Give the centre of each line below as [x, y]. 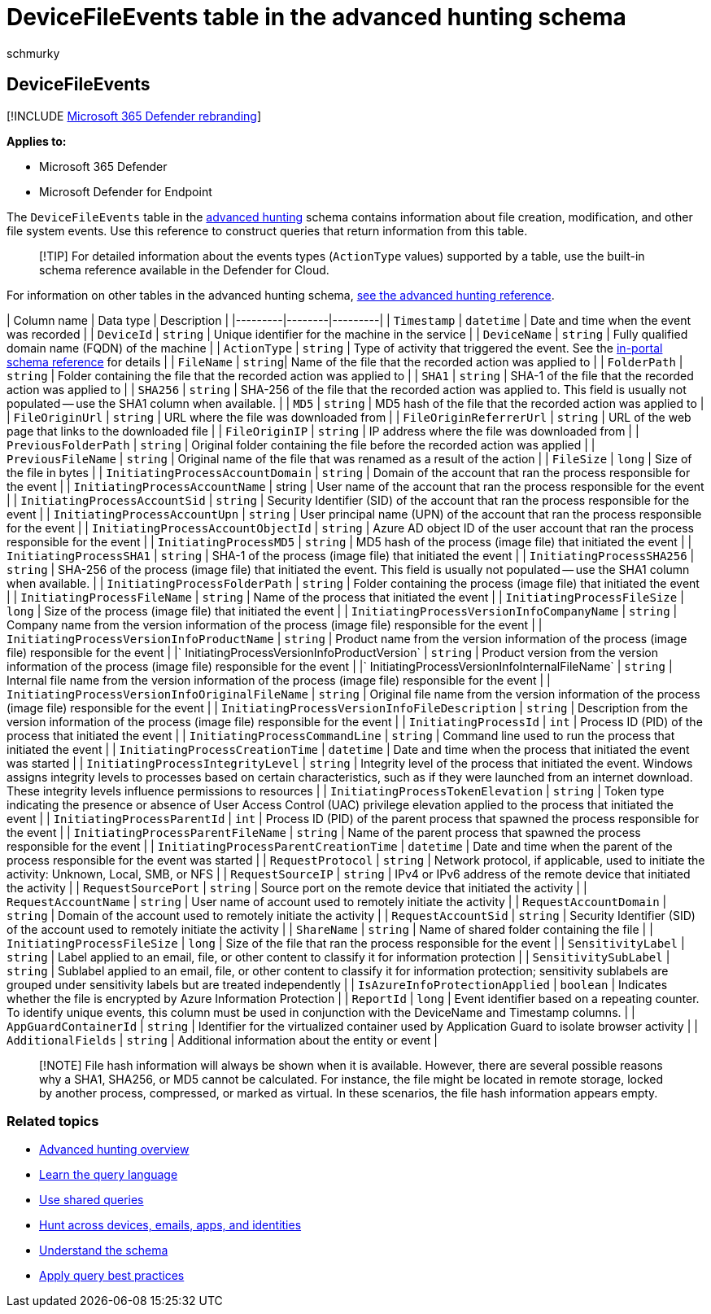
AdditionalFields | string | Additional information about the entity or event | [222, 1040]
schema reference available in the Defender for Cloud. [184, 269]
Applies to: [37, 141]
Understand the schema [104, 1250]
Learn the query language [109, 1175]
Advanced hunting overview [114, 1150]
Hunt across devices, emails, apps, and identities [170, 1225]
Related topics [53, 1121]
